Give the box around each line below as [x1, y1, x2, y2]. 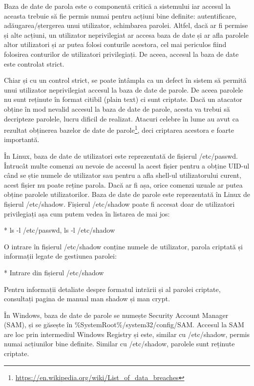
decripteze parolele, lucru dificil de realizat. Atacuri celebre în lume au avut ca [4, 113, 239, 123]
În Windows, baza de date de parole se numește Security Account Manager [4, 310, 229, 320]
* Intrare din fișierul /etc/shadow [4, 267, 104, 277]
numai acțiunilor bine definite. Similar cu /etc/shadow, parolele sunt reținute [4, 338, 235, 349]
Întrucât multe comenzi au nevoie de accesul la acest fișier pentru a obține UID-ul [4, 160, 250, 170]
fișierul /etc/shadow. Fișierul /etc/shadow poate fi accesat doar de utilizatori [4, 198, 235, 209]
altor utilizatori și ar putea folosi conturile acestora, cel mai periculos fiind [4, 39, 227, 49]
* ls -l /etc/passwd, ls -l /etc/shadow [4, 225, 115, 235]
